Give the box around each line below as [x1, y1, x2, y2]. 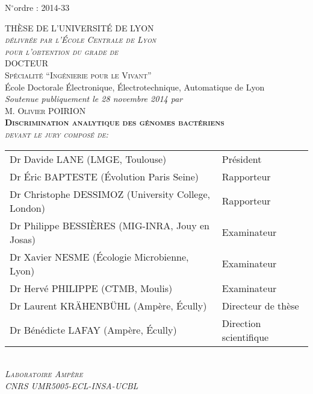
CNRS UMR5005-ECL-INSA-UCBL [5, 379, 138, 392]
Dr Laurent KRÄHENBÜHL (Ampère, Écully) [10, 298, 207, 313]
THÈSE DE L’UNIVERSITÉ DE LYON [5, 21, 154, 34]
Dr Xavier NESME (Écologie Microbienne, [10, 249, 189, 264]
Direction [222, 316, 261, 330]
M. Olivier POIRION [5, 104, 86, 116]
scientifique [222, 329, 269, 344]
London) [10, 200, 45, 215]
